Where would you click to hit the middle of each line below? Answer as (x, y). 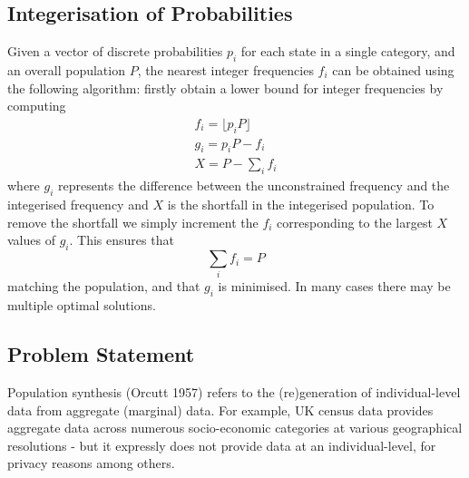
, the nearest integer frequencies (225, 70)
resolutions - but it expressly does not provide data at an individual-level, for (222, 445)
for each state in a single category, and (348, 51)
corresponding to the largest (355, 222)
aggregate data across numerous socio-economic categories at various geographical (235, 428)
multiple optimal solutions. (82, 305)
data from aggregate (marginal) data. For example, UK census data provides (220, 410)
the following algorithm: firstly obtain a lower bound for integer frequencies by (225, 88)
